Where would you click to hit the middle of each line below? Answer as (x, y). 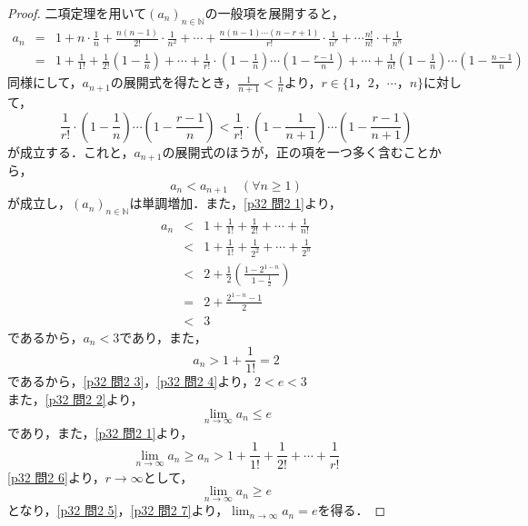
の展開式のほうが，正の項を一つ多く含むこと (295, 151)
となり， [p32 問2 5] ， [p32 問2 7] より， (118, 510)
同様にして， (45, 82)
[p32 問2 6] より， (56, 476)
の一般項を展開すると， (274, 13)
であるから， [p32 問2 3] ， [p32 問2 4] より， (131, 381)
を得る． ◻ (352, 510)
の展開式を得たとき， (174, 82)
